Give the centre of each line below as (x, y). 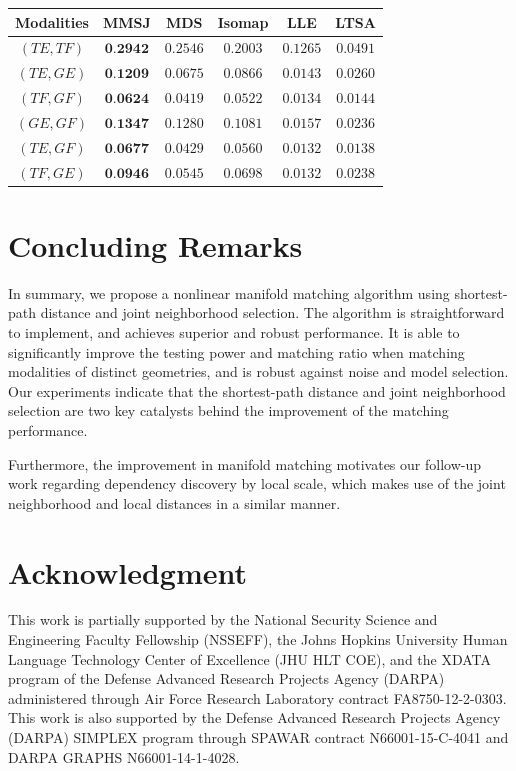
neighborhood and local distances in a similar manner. (174, 502)
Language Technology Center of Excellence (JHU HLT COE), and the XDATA (250, 658)
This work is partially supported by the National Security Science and (223, 619)
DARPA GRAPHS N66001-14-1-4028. (124, 756)
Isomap (243, 21)
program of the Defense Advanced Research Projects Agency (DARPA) (226, 678)
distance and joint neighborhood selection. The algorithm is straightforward (272, 312)
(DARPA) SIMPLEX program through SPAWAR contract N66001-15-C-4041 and (258, 737)
